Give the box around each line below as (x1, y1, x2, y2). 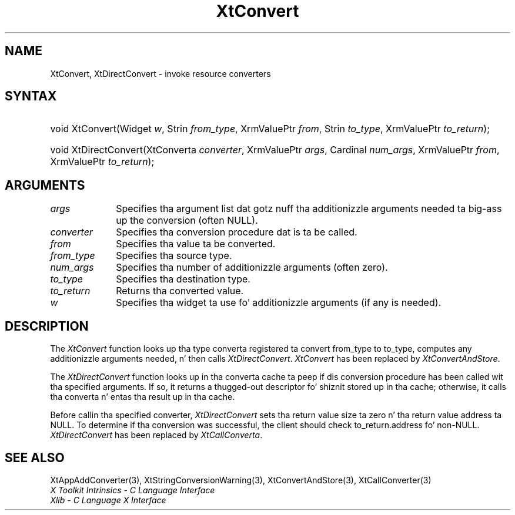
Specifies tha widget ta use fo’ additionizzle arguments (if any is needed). (116, 297, 442, 309)
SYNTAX (5, 89, 57, 104)
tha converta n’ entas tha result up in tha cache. (50, 392, 235, 402)
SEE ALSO (5, 450, 65, 465)
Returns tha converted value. (116, 285, 244, 297)
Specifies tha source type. (116, 250, 232, 262)
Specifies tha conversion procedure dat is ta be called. (116, 226, 357, 238)
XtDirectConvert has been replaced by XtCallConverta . (50, 430, 263, 440)
